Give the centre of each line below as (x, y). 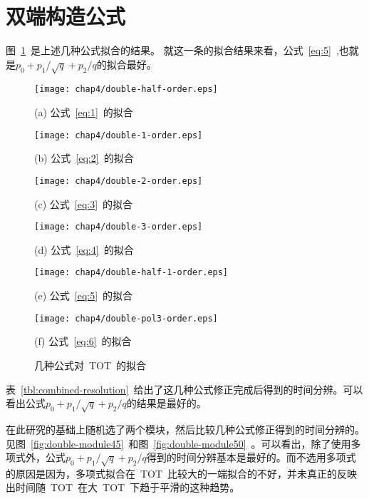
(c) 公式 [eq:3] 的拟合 (84, 204)
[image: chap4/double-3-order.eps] (119, 227)
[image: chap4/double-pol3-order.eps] (126, 318)
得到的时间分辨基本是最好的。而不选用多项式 (251, 457)
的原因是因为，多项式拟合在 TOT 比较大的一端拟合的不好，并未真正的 (172, 473)
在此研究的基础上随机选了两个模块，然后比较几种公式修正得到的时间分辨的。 (185, 429)
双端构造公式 (66, 16)
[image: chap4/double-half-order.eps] (126, 89)
